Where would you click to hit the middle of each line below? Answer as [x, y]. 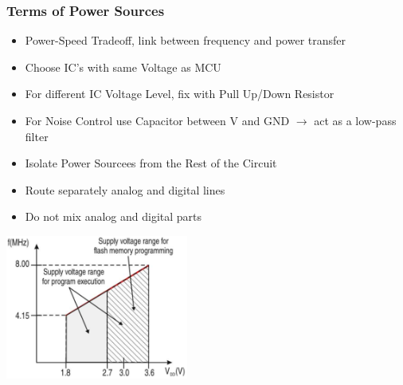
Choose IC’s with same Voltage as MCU [123, 67]
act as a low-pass [355, 120]
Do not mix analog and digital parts [113, 216]
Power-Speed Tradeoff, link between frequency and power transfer [186, 40]
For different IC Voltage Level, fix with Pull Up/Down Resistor [180, 94]
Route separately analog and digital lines [125, 189]
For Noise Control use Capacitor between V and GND [157, 120]
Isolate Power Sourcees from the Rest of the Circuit [151, 163]
